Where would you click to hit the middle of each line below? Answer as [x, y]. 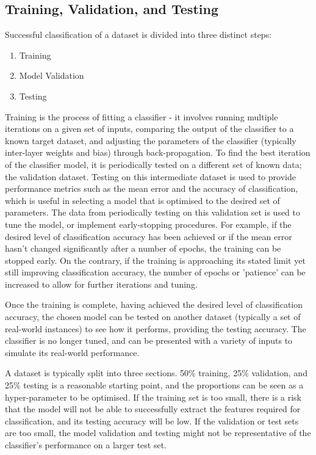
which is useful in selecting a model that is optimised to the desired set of [142, 200]
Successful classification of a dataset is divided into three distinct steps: [138, 35]
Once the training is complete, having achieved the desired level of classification [154, 304]
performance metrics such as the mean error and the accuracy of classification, [152, 188]
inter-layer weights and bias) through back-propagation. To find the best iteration [158, 152]
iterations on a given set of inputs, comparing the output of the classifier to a [149, 129]
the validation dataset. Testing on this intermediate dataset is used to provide [150, 176]
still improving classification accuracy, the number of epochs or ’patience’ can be [155, 272]
